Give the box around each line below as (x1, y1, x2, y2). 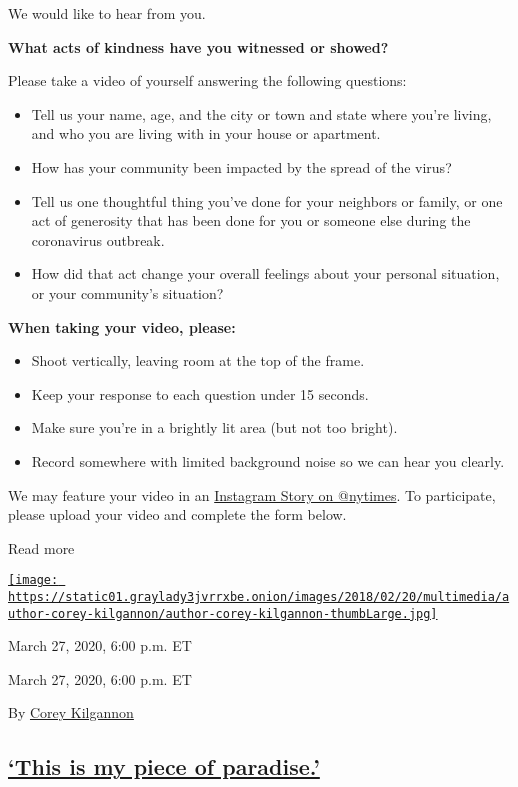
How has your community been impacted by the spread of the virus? (31, 156, 452, 177)
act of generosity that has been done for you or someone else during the (31, 210, 471, 231)
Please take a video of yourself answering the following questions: (8, 70, 407, 91)
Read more (8, 537, 75, 558)
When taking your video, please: (8, 316, 236, 337)
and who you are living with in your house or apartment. (31, 123, 381, 144)
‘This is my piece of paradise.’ (8, 751, 320, 782)
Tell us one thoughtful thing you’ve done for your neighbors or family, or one (31, 190, 503, 211)
